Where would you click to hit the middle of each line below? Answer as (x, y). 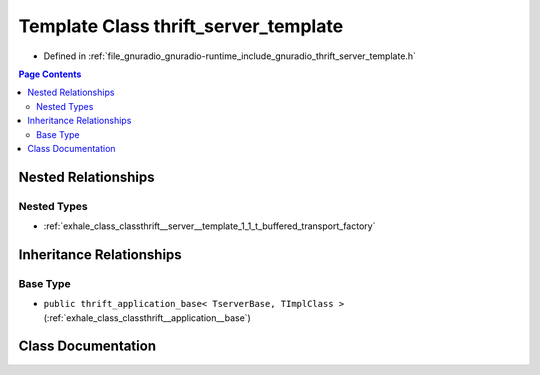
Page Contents (50, 74)
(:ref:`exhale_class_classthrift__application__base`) (147, 317)
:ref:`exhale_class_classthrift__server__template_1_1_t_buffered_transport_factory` (209, 226)
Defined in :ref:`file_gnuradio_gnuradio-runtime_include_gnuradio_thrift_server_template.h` (230, 56)
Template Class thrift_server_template (181, 26)
